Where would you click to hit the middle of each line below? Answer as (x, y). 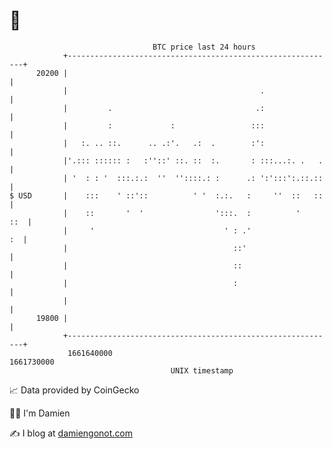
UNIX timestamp (202, 370)
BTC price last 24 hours (204, 47)
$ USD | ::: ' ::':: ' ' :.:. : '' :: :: (166, 195)
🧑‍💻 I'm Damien (40, 413)
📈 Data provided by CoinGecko (74, 390)
